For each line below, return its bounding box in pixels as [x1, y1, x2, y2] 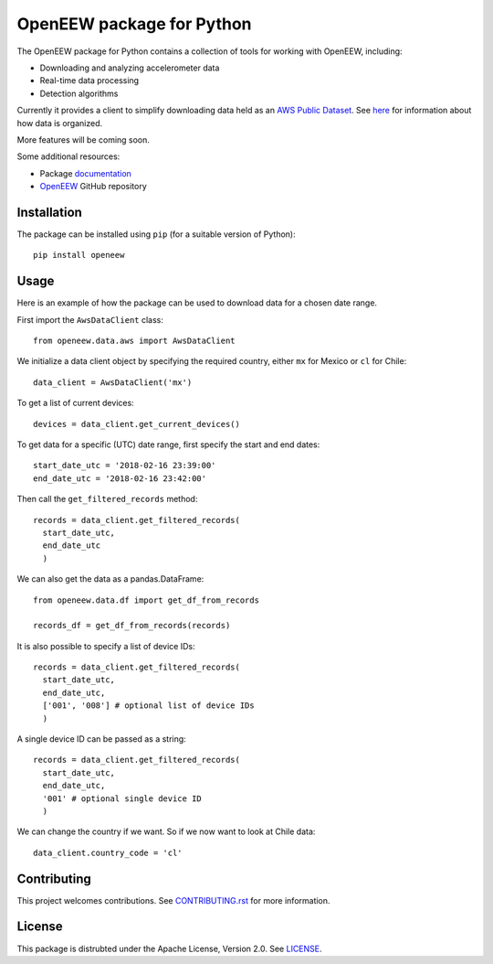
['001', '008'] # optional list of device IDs [42, 701, 255, 711]
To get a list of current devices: [16, 398, 134, 409]
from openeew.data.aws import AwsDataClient [33, 336, 236, 347]
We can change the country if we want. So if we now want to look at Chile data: [16, 826, 316, 837]
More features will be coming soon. [16, 134, 151, 145]
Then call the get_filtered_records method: [16, 494, 198, 505]
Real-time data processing [39, 75, 140, 86]
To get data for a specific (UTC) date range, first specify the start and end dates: [16, 439, 320, 450]
